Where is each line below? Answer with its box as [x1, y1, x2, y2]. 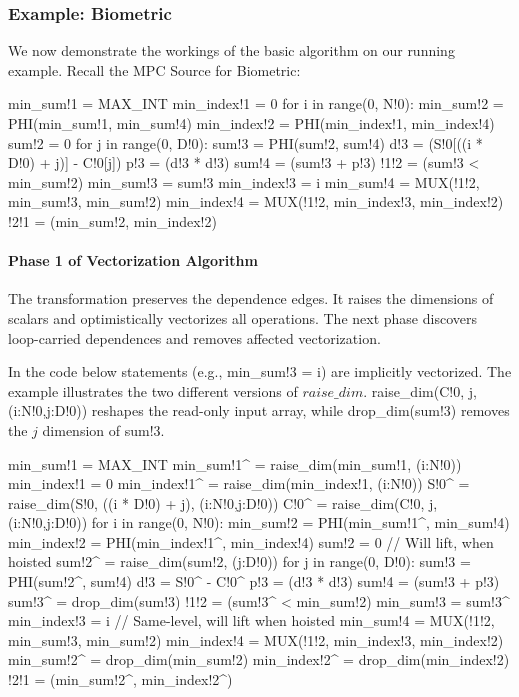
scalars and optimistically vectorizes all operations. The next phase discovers [8, 307, 477, 328]
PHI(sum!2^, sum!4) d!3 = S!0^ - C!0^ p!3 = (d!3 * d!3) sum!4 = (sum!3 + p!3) [8, 571, 500, 592]
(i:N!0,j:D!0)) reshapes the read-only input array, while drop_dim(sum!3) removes [8, 400, 510, 421]
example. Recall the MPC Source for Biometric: [8, 59, 301, 80]
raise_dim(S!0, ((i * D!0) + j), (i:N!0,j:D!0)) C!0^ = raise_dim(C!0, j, [8, 492, 438, 513]
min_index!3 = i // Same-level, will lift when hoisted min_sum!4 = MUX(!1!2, [8, 610, 495, 631]
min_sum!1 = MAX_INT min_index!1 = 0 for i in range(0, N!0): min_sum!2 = [8, 93, 504, 114]
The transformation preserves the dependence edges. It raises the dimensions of [8, 288, 494, 309]
